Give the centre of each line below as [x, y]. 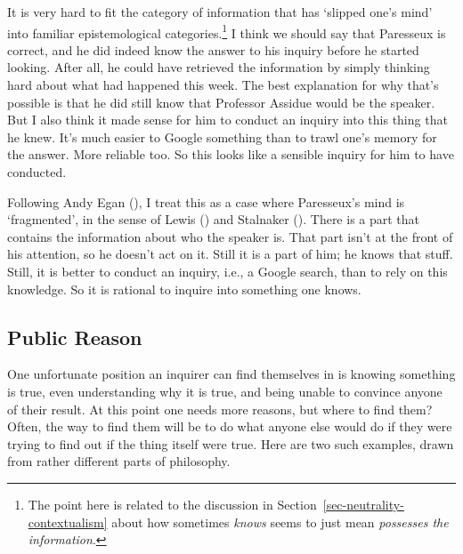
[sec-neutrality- [363, 504]
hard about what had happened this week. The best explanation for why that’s [223, 85]
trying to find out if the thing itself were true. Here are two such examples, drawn [231, 443]
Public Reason [75, 337]
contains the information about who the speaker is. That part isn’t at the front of [230, 236]
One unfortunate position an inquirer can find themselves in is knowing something [231, 374]
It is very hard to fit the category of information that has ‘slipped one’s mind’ [220, 12]
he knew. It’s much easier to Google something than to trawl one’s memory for [222, 136]
